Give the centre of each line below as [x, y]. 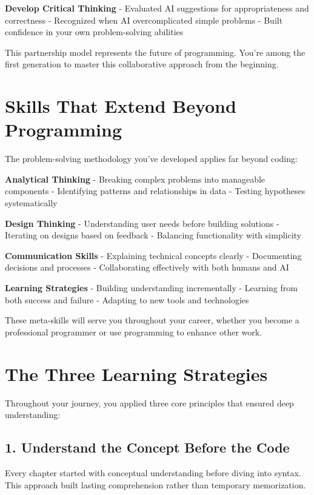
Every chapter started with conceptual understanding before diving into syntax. [153, 472]
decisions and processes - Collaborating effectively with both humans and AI [147, 267]
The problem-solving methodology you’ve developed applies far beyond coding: [151, 159]
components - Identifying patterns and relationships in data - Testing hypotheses [155, 191]
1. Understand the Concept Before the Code [147, 447]
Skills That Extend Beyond [121, 106]
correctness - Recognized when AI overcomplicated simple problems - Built [144, 20]
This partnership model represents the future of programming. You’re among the [155, 52]
